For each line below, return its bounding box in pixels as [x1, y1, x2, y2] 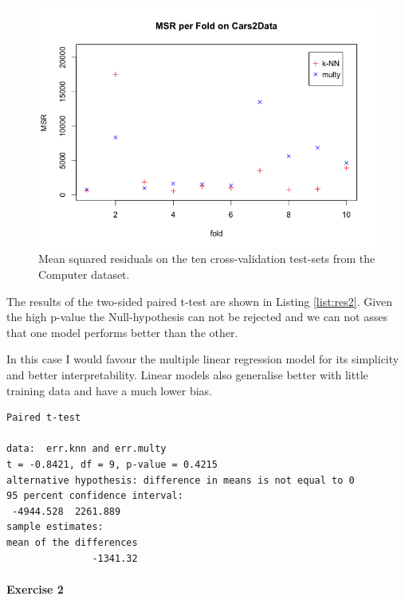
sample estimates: [6, 521, 104, 533]
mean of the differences [6, 536, 138, 548]
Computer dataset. [38, 266, 130, 283]
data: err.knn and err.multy [6, 443, 167, 455]
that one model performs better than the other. [6, 324, 238, 340]
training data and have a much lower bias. [6, 382, 212, 398]
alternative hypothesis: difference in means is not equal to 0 [6, 474, 355, 486]
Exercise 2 [6, 580, 64, 597]
